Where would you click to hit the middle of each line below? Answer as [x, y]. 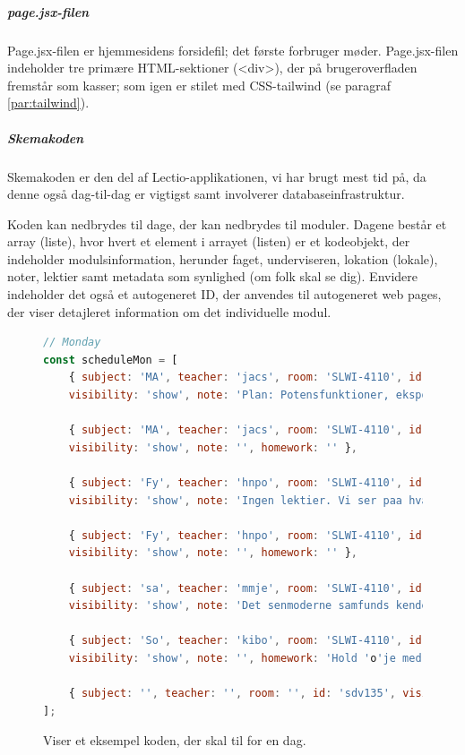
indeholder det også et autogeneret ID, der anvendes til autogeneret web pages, [224, 294]
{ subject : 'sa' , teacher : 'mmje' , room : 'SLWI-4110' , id [245, 588]
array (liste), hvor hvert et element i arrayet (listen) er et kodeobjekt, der [209, 241]
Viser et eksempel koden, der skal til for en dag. [175, 740]
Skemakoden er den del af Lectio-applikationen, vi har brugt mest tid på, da [217, 176]
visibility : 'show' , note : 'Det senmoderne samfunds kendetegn [261, 606]
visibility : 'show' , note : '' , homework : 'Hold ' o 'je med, [248, 658]
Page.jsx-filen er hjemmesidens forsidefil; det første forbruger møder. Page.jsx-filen [233, 50]
